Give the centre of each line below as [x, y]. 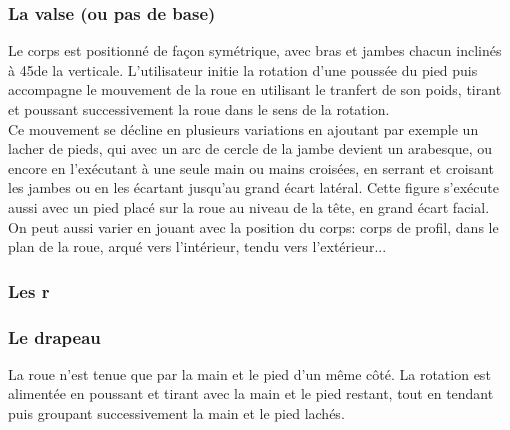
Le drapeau [54, 336]
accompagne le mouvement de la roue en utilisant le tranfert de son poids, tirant [255, 89]
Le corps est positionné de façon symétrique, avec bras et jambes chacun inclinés [255, 50]
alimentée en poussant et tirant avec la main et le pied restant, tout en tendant [251, 393]
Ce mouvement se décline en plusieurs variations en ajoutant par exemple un [243, 128]
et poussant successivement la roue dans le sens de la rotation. [199, 109]
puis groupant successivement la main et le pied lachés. [176, 413]
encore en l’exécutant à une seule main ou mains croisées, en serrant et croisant [251, 167]
